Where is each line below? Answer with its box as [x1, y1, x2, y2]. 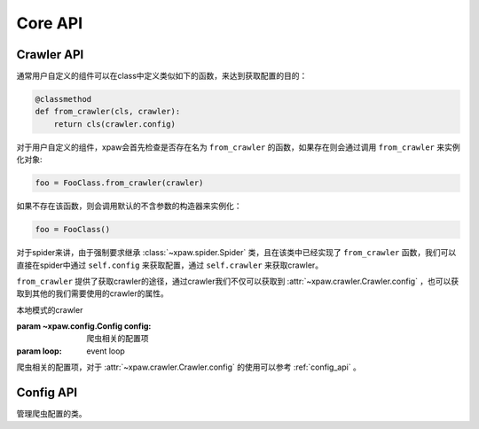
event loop [86, 346, 126, 356]
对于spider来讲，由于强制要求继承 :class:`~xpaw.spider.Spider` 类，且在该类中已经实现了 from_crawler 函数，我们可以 [16, 247, 457, 258]
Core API [16, 13, 83, 33]
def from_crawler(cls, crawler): [35, 106, 181, 117]
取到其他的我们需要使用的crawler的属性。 [16, 288, 169, 299]
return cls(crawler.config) [53, 119, 177, 129]
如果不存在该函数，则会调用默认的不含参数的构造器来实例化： [16, 200, 242, 212]
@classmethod [35, 94, 92, 105]
